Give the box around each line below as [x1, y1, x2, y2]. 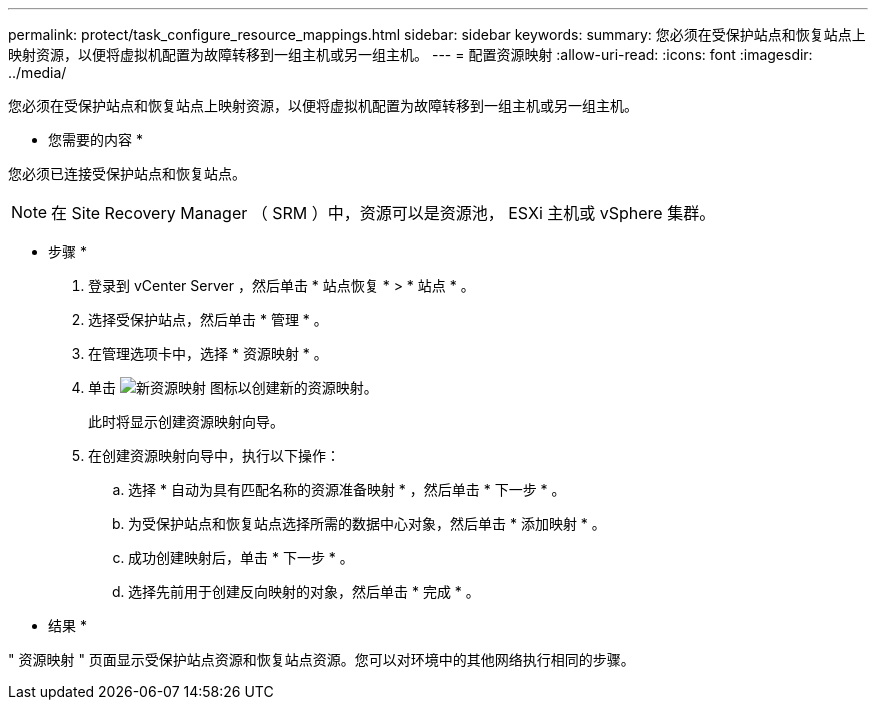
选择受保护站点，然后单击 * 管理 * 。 [88, 311, 328, 328]
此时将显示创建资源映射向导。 [88, 413, 284, 430]
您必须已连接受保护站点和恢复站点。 [8, 165, 246, 182]
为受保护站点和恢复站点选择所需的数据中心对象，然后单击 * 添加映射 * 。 [128, 515, 606, 532]
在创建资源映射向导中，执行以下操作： [88, 447, 340, 464]
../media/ [8, 64, 67, 81]
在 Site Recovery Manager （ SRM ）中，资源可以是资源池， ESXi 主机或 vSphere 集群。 [51, 203, 716, 223]
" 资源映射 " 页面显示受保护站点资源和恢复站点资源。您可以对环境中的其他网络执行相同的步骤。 [8, 651, 635, 668]
